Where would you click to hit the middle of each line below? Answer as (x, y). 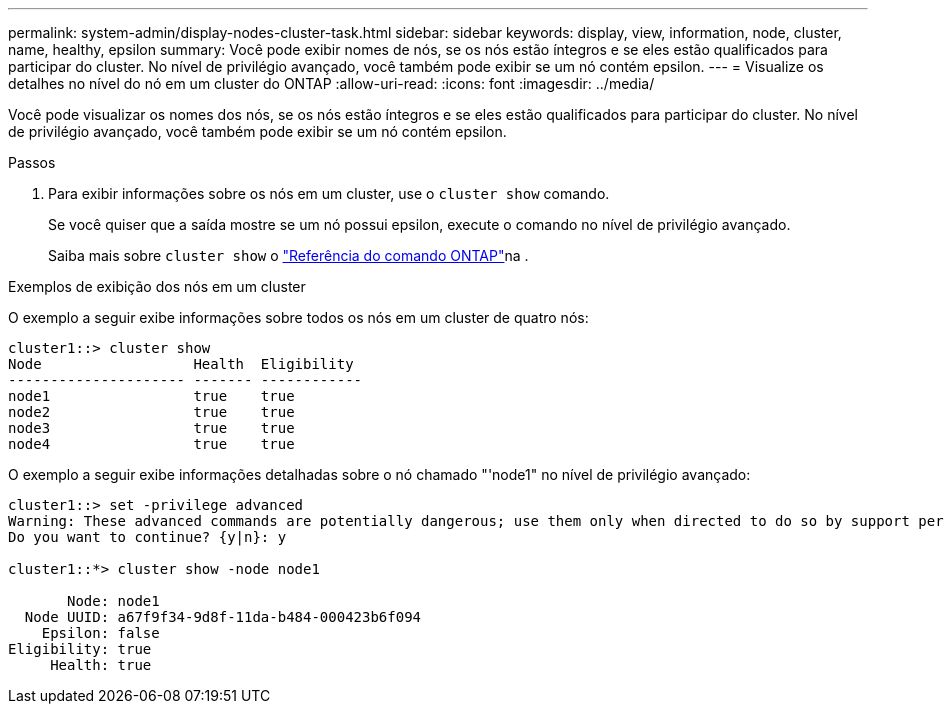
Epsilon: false (100, 633)
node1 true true (151, 396)
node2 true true (151, 412)
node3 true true (151, 428)
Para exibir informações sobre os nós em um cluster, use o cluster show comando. (329, 193)
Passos (32, 162)
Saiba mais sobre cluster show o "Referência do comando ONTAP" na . (288, 255)
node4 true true (151, 444)
